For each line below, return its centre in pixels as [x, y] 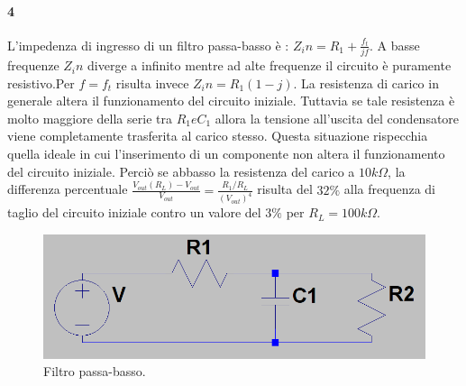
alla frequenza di [389, 189]
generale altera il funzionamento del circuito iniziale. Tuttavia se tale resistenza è [231, 101]
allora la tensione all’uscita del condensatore [337, 118]
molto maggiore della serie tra [90, 118]
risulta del [285, 189]
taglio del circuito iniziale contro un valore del [134, 212]
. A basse [395, 45]
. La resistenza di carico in [366, 83]
